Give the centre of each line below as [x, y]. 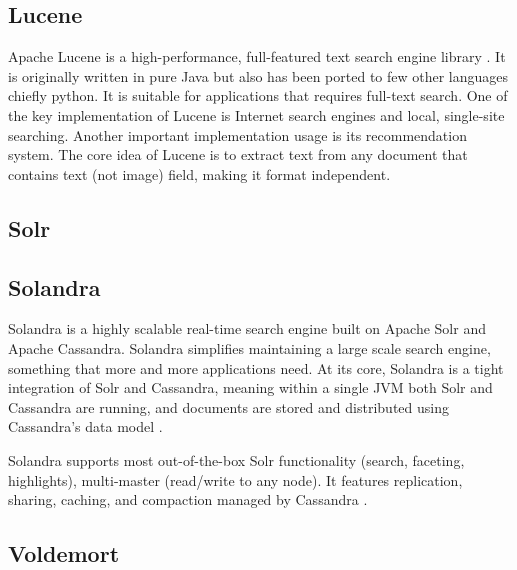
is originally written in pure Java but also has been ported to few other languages [258, 75]
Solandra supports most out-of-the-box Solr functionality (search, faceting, [236, 459]
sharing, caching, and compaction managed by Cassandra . [188, 499]
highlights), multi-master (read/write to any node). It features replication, [235, 479]
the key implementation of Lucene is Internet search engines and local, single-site [256, 114]
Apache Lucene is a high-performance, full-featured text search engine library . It [257, 56]
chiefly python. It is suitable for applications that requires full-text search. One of [258, 95]
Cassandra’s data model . [85, 426]
